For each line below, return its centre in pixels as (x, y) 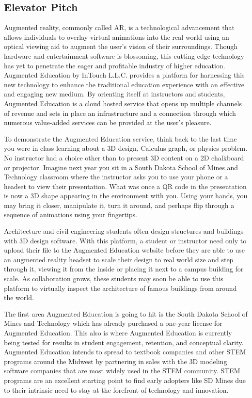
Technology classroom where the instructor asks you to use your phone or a (116, 177)
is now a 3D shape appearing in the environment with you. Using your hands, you (126, 196)
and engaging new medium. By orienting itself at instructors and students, (115, 94)
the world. (19, 297)
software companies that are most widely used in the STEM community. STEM (122, 371)
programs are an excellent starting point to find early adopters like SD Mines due (125, 380)
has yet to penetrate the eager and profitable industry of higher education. (115, 65)
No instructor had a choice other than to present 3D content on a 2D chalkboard (124, 157)
